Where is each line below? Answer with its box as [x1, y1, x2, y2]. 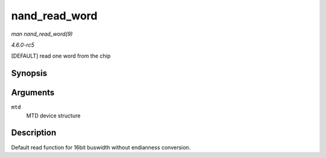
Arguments [11, 88, 55, 98]
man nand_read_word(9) [11, 30, 73, 38]
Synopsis [11, 68, 48, 79]
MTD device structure [26, 112, 81, 119]
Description [11, 128, 57, 138]
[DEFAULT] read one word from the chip [11, 52, 111, 60]
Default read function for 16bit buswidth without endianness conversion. [11, 143, 191, 151]
